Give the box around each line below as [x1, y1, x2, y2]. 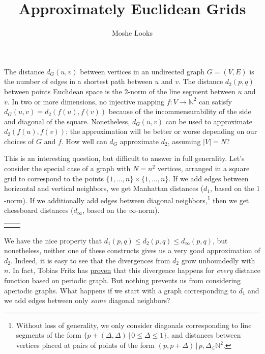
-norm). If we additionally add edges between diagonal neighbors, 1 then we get [4, 193, 249, 205]
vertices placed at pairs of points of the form [16, 340, 155, 350]
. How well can [61, 135, 107, 146]
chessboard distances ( [4, 205, 74, 215]
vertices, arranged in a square [157, 163, 250, 174]
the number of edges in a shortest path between [4, 76, 153, 87]
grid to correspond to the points [4, 173, 104, 183]
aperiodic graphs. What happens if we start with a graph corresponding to [4, 285, 237, 295]
